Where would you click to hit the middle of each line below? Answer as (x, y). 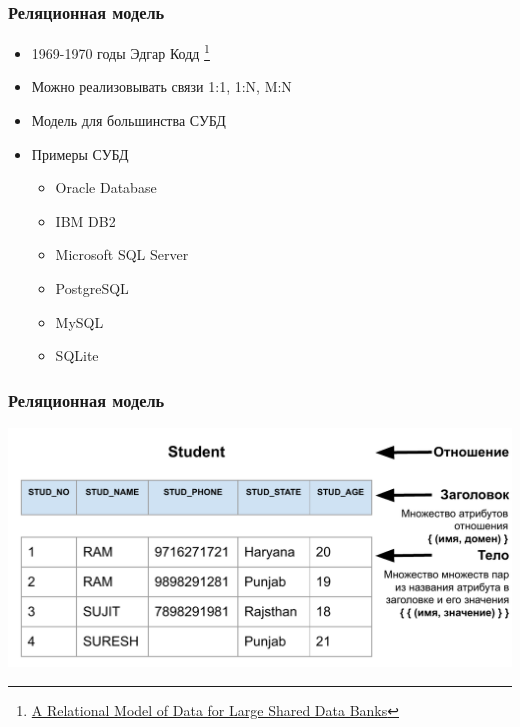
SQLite (77, 355)
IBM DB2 (85, 220)
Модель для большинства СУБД (128, 120)
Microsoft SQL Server (122, 254)
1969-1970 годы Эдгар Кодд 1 (120, 51)
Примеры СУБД (80, 153)
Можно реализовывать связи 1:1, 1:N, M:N (161, 86)
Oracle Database (106, 187)
